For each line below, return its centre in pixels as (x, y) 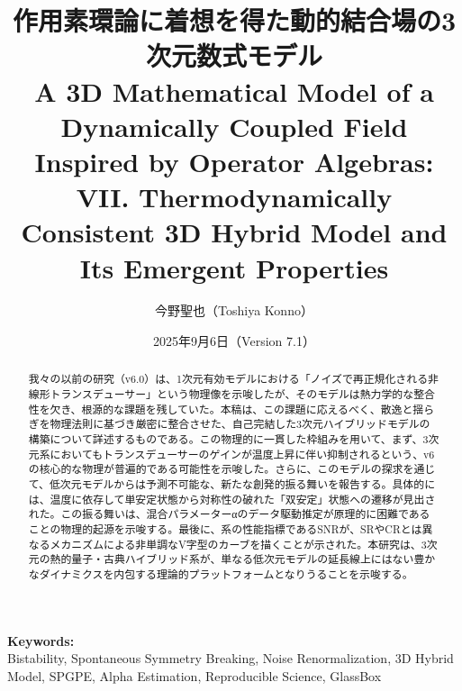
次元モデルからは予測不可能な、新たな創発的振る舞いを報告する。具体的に (248, 484)
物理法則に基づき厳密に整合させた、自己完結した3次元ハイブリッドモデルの (240, 424)
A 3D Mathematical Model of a (234, 91)
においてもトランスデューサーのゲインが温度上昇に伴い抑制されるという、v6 (242, 454)
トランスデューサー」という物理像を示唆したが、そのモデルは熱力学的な (232, 394)
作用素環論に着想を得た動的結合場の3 (234, 20)
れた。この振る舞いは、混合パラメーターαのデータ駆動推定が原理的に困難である (229, 514)
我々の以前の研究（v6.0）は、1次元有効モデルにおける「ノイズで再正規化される (228, 379)
